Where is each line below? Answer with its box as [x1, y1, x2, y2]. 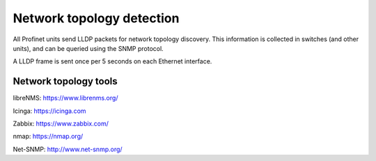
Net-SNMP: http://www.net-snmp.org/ [13, 145, 123, 153]
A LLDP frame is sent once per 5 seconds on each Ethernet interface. [13, 57, 212, 66]
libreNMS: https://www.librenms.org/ [13, 94, 118, 102]
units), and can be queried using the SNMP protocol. [13, 44, 164, 52]
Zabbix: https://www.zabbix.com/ [13, 119, 109, 128]
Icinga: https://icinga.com [13, 107, 86, 115]
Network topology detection [13, 10, 180, 26]
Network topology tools [13, 75, 118, 87]
